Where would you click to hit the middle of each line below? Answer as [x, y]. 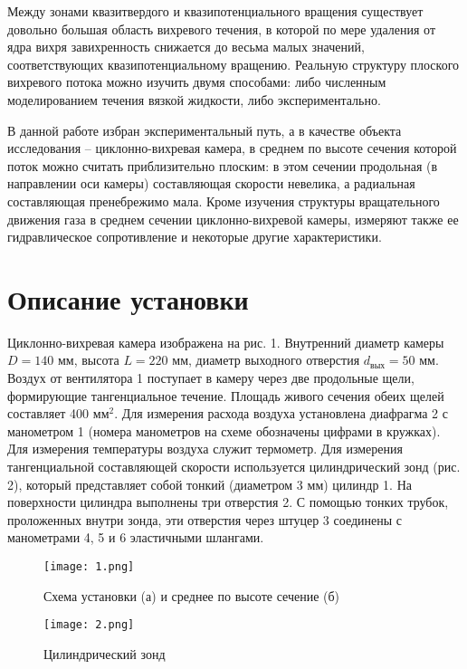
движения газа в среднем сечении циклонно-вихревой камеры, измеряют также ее [233, 219]
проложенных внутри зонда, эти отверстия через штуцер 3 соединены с [205, 519]
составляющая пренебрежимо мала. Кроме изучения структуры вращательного [224, 201]
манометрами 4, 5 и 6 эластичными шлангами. [136, 537]
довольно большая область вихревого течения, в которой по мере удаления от [222, 29]
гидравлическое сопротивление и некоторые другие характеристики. [195, 237]
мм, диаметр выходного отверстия [266, 360]
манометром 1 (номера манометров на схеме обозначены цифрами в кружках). [224, 430]
